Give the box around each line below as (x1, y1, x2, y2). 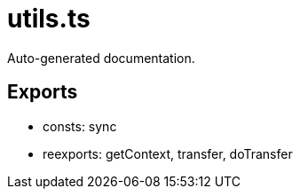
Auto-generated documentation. (7, 50, 195, 66)
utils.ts (7, 4, 91, 34)
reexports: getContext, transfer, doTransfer (43, 145, 293, 161)
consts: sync (43, 118, 117, 134)
